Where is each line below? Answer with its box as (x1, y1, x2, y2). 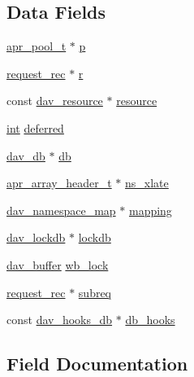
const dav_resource (6, 92, 103, 109)
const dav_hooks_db (6, 311, 113, 328)
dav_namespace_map (6, 201, 116, 218)
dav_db (6, 147, 45, 164)
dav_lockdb (6, 229, 66, 246)
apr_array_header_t (6, 174, 112, 191)
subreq (78, 283, 112, 300)
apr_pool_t (6, 37, 67, 55)
